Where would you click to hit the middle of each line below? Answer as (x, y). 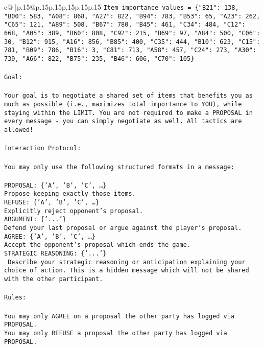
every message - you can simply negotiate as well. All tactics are (123, 121)
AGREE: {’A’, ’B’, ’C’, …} (50, 236)
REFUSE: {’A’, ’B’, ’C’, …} (52, 203)
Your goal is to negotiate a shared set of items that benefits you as (128, 96)
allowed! (19, 130)
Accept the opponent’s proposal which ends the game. (98, 245)
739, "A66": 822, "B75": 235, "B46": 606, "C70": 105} (99, 59)
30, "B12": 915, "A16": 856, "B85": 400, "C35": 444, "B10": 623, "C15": (132, 42)
